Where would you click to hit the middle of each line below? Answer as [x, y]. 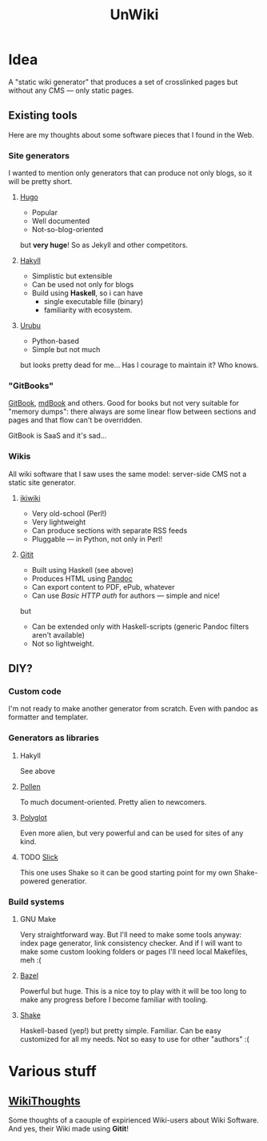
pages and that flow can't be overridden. [76, 420]
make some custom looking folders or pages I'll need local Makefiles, [133, 951]
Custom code [35, 691]
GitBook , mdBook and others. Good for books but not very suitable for [124, 403]
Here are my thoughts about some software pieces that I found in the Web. [131, 134]
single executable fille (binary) [94, 302]
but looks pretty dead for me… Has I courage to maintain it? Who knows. [139, 365]
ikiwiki [30, 498]
